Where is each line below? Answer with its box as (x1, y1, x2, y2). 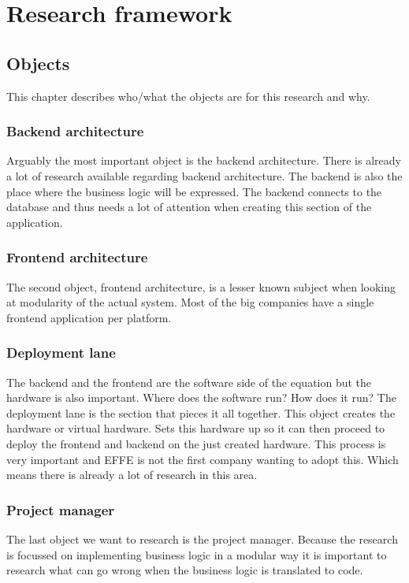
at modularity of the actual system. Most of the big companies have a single (6, 294, 374, 310)
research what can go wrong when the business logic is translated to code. (6, 562, 363, 578)
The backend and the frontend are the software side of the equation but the (6, 373, 372, 390)
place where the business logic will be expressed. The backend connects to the (6, 183, 382, 199)
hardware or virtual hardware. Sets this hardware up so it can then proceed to (6, 420, 385, 436)
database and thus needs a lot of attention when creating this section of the (6, 199, 372, 215)
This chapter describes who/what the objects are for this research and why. (6, 87, 370, 104)
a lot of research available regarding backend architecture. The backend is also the (6, 167, 403, 184)
